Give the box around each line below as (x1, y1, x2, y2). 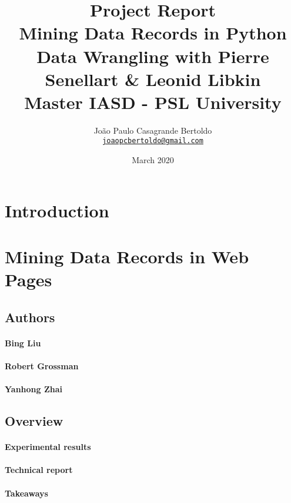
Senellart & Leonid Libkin (45, 67, 261, 91)
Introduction (5, 198, 109, 222)
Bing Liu (5, 336, 41, 349)
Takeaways (5, 487, 48, 499)
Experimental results (5, 441, 91, 453)
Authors (5, 307, 55, 326)
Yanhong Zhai (5, 383, 63, 395)
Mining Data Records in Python (19, 21, 287, 45)
